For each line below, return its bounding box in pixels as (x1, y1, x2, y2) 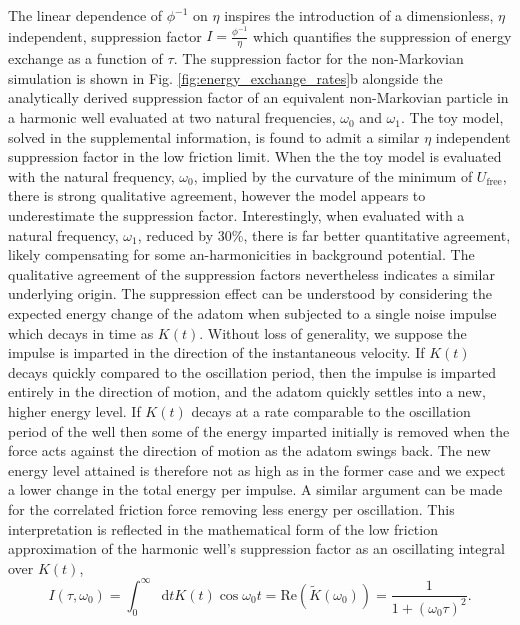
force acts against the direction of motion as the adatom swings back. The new (8, 440, 491, 461)
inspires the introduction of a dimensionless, (224, 5, 494, 25)
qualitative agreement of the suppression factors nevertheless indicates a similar (8, 263, 495, 284)
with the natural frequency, (8, 165, 175, 186)
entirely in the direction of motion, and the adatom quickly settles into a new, (8, 381, 486, 402)
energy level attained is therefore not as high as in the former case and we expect (8, 459, 506, 480)
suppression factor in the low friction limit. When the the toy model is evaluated (8, 146, 502, 167)
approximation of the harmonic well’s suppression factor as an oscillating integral (8, 538, 505, 559)
